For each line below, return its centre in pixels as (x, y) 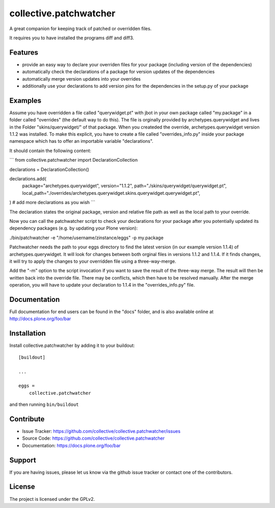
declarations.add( (28, 179)
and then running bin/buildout (44, 404)
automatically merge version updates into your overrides (81, 79)
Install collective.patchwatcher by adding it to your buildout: (72, 346)
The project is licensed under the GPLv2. (52, 499)
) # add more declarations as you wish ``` (52, 202)
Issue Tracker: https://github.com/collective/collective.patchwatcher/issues (101, 431)
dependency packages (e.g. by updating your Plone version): (74, 228)
